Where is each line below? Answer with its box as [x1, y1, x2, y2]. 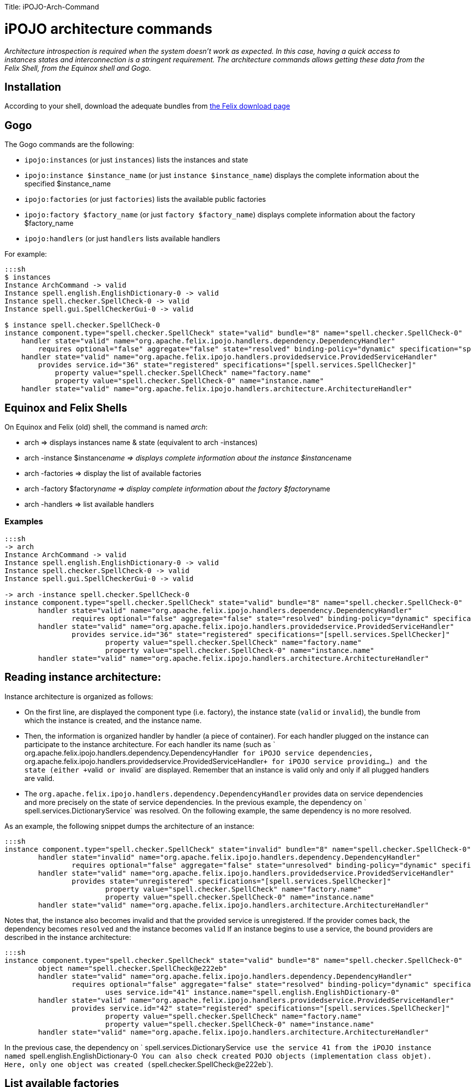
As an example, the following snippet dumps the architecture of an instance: [4, 821, 255, 830]
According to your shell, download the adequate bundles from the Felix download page [4, 102, 290, 111]
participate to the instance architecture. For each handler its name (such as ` [24, 740, 276, 749]
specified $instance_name [24, 179, 111, 188]
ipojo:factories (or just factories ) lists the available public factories [24, 195, 266, 204]
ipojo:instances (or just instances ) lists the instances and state [24, 155, 248, 164]
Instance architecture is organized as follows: [4, 692, 154, 701]
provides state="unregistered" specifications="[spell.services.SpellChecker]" [71, 877, 391, 885]
